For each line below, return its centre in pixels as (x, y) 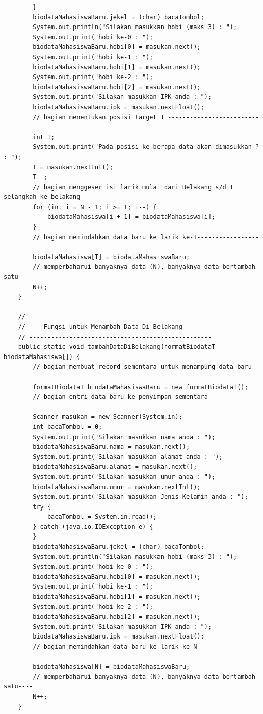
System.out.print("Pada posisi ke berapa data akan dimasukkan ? (146, 147)
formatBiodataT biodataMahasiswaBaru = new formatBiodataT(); (140, 387)
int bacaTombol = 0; (68, 427)
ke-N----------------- (221, 647)
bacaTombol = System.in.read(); (102, 517)
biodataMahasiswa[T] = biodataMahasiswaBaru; (111, 257)
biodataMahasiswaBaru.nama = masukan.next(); (111, 447)
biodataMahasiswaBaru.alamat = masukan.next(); (115, 467)
